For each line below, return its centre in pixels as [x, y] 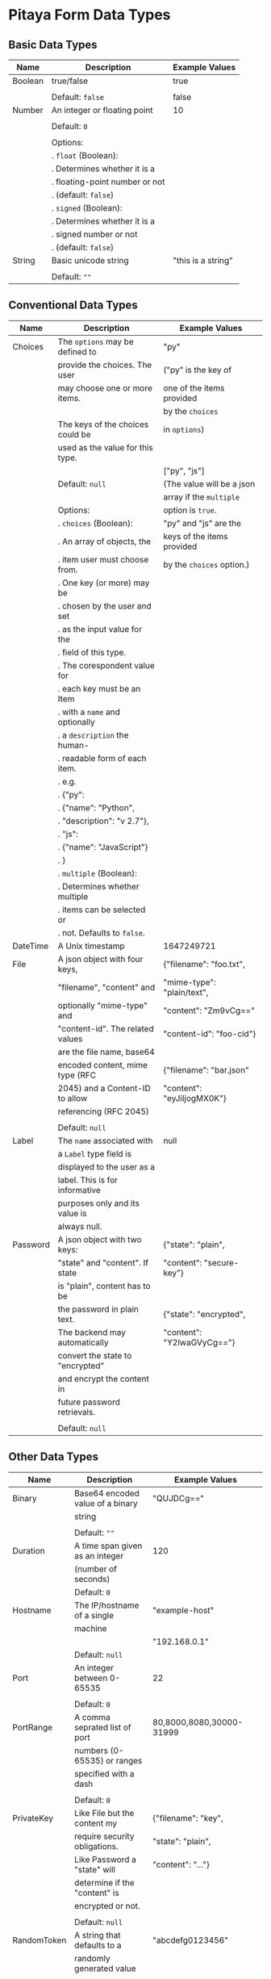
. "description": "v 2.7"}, [103, 821]
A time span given [108, 1546]
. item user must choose [103, 559]
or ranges [124, 1760]
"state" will [94, 1869]
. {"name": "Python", [96, 807]
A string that [97, 1935]
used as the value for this [105, 447]
